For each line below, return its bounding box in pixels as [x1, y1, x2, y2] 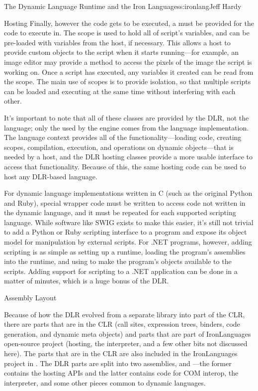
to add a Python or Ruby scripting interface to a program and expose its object [4, 227, 247, 237]
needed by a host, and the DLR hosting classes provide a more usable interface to [4, 151, 253, 162]
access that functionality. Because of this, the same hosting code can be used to [4, 161, 246, 171]
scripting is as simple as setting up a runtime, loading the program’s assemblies [4, 246, 246, 257]
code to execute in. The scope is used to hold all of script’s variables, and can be [4, 27, 250, 38]
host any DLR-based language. [4, 171, 97, 181]
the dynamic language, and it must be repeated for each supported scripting [4, 207, 236, 218]
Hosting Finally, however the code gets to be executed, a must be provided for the [4, 17, 254, 28]
